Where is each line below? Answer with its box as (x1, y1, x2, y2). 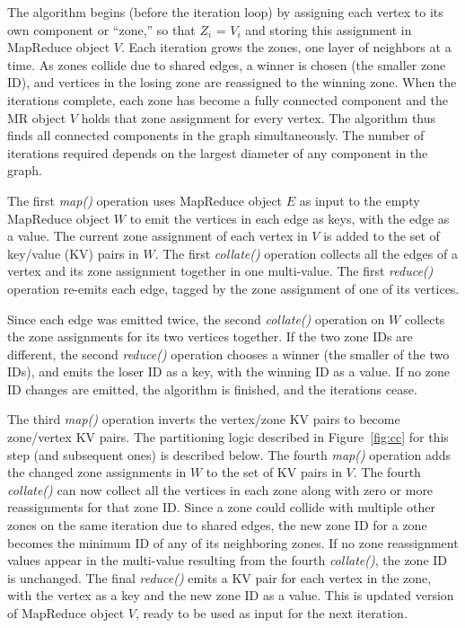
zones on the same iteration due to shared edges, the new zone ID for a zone (7, 516, 427, 535)
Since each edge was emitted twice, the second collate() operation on (7, 309, 385, 328)
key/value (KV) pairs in (7, 243, 139, 262)
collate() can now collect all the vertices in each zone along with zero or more (7, 480, 434, 499)
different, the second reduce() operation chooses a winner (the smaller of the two (7, 344, 450, 363)
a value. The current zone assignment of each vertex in (7, 226, 308, 245)
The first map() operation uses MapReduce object (7, 190, 283, 209)
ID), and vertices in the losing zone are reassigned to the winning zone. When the (7, 73, 457, 92)
